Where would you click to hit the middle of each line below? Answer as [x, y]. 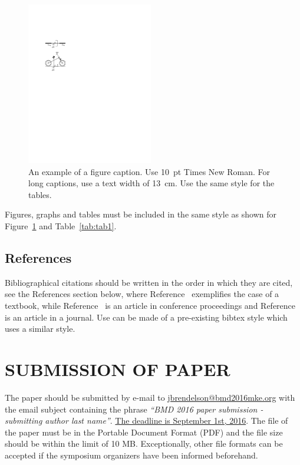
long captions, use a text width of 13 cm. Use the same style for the [151, 183]
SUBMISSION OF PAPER [118, 369]
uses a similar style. [40, 329]
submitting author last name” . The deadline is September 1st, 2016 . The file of [146, 421]
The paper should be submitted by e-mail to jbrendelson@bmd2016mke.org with [150, 397]
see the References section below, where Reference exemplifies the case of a [142, 294]
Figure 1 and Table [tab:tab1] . [61, 226]
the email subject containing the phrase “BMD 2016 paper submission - [134, 409]
